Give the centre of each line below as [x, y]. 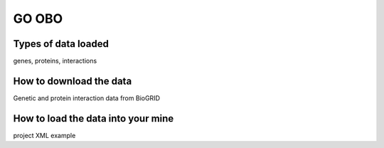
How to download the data [73, 81]
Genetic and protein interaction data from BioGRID [86, 98]
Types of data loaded [61, 44]
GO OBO [38, 18]
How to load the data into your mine [94, 118]
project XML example [44, 135]
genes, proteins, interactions [55, 61]
